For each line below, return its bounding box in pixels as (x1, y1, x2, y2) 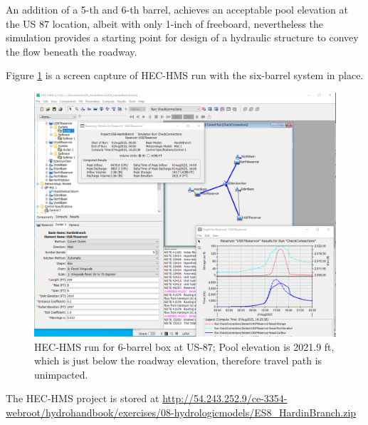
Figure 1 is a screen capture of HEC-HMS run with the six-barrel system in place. (6, 68, 364, 83)
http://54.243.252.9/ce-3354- (162, 391, 288, 406)
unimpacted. (34, 367, 88, 382)
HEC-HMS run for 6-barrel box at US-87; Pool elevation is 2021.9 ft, (34, 339, 335, 354)
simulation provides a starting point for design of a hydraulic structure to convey (6, 30, 359, 45)
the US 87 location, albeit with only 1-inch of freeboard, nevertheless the (6, 16, 323, 31)
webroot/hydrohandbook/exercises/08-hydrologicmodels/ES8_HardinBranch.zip (6, 404, 357, 419)
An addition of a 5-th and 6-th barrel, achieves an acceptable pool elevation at (6, 2, 348, 16)
